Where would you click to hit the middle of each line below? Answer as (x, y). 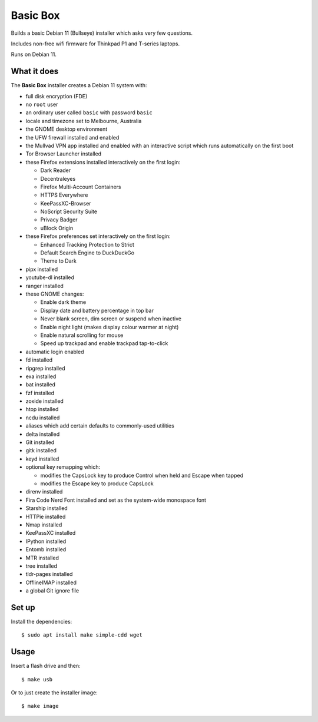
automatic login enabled (55, 352)
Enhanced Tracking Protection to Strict (87, 244)
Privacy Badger (59, 220)
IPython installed (46, 541)
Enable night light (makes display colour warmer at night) (110, 327)
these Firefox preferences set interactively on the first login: (98, 236)
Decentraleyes (58, 178)
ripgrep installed (45, 368)
